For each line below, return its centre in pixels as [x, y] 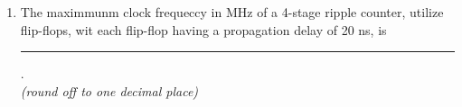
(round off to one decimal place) [109, 90]
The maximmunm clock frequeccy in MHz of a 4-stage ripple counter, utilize [232, 12]
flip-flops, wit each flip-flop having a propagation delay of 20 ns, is [203, 29]
